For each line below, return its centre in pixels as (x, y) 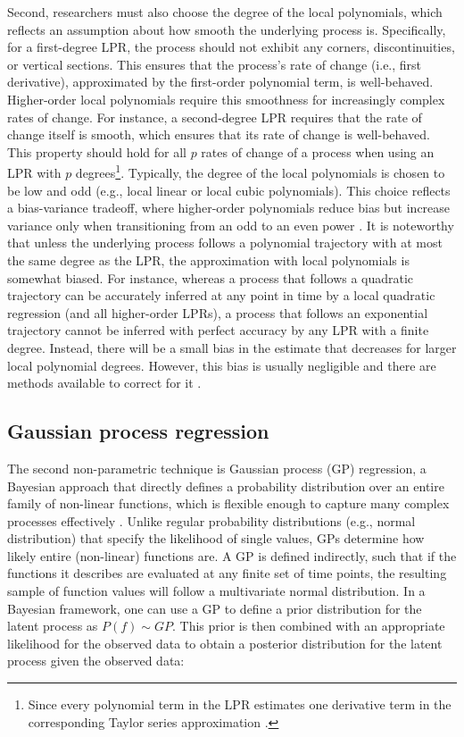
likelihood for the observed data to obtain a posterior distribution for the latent (225, 643)
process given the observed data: (96, 661)
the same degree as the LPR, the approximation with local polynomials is (208, 260)
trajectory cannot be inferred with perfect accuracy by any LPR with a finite (218, 330)
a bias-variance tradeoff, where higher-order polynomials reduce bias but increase (229, 208)
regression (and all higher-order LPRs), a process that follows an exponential (218, 312)
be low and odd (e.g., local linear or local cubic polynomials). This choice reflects (229, 190)
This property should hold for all (97, 151)
